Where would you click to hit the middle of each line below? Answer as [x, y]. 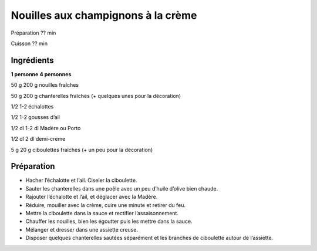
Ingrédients [32, 60]
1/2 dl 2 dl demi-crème [38, 139]
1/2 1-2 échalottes [32, 107]
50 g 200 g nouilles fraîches [45, 85]
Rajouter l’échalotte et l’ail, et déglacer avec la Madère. [92, 197]
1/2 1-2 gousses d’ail [35, 117]
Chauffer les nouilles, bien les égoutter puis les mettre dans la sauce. [109, 221]
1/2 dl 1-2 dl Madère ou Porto [46, 128]
